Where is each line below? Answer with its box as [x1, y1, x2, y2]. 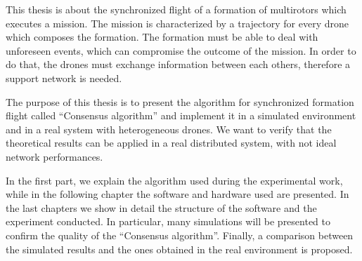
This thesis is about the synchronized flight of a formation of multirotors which [6, 2, 347, 16]
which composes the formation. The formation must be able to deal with [6, 29, 318, 44]
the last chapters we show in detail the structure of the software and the [6, 200, 317, 215]
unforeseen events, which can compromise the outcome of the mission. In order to [6, 43, 356, 58]
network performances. [6, 149, 103, 163]
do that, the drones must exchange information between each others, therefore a [6, 57, 351, 72]
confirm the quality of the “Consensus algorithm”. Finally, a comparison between [6, 227, 354, 242]
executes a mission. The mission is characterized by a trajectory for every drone [6, 15, 349, 30]
